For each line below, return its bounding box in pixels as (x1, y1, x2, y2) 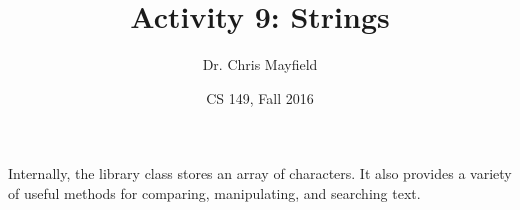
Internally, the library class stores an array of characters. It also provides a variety (8, 163, 512, 184)
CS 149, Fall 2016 (206, 87, 314, 108)
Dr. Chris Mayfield (202, 54, 318, 75)
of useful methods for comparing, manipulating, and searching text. (8, 182, 421, 203)
